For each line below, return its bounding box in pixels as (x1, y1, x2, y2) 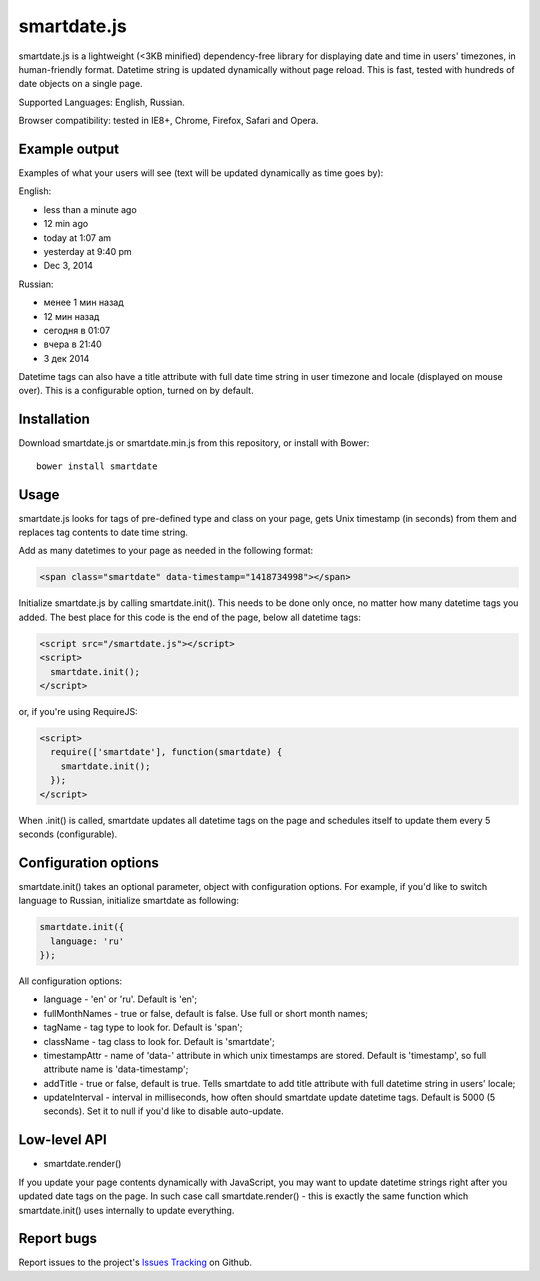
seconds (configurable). (18, 828, 118, 840)
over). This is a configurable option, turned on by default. (18, 385, 254, 397)
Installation (18, 411, 90, 428)
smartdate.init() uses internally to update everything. (18, 1204, 235, 1216)
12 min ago (43, 218, 89, 230)
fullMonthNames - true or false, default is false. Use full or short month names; (43, 1007, 369, 1019)
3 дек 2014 (43, 352, 90, 364)
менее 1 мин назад (43, 296, 124, 309)
